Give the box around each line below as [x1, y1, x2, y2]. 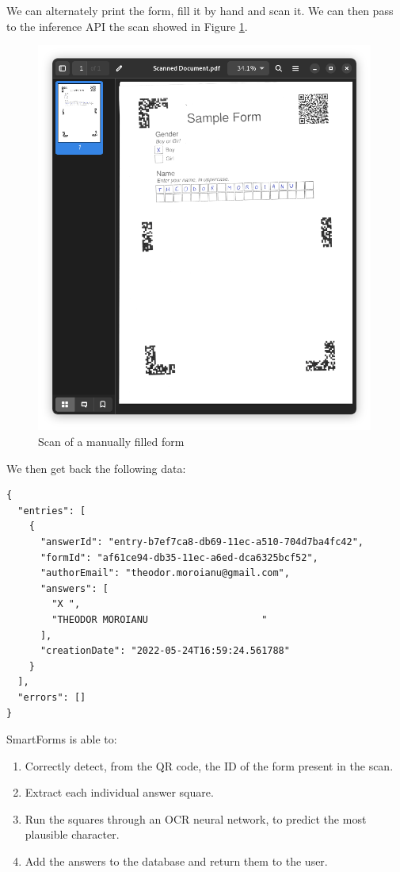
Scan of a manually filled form [38, 433, 185, 449]
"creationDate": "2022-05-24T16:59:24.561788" [40, 645, 290, 657]
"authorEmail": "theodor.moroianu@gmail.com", [40, 567, 290, 579]
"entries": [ [17, 505, 86, 517]
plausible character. [25, 826, 120, 843]
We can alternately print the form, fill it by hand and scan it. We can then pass [6, 2, 394, 18]
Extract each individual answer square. [25, 784, 214, 801]
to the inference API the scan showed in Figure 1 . [6, 17, 248, 34]
